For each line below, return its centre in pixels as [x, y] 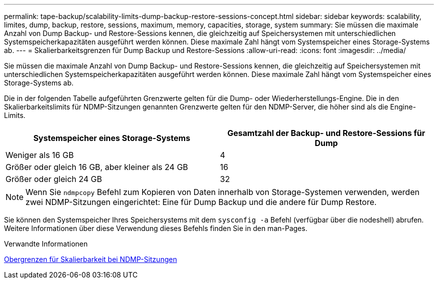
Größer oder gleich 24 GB [54, 179]
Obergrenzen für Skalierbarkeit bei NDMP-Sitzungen [90, 259]
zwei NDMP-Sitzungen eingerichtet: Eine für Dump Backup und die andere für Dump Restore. [201, 202]
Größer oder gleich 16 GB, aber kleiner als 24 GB [97, 167]
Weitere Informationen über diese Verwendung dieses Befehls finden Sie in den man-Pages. [156, 228]
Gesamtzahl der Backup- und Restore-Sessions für [326, 133]
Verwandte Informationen [46, 244]
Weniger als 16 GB [40, 155]
